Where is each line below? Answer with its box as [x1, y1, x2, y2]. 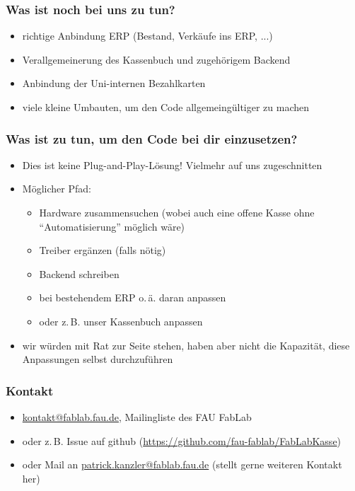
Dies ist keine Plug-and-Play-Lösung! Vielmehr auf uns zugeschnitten [22, 157, 322, 172]
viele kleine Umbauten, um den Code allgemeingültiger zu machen [22, 100, 310, 114]
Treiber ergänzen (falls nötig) [39, 243, 166, 258]
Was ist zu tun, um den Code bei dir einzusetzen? [6, 129, 298, 147]
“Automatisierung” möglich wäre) [39, 219, 185, 233]
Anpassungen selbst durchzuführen [22, 352, 173, 366]
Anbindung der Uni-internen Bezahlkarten [22, 76, 206, 91]
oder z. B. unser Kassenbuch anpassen [39, 313, 203, 328]
